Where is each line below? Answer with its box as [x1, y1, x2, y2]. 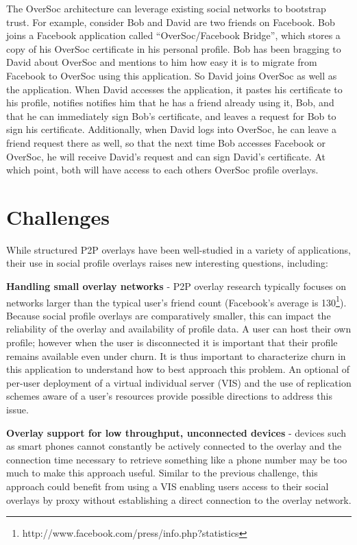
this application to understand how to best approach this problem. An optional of [6, 362, 349, 376]
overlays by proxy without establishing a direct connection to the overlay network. [6, 492, 352, 507]
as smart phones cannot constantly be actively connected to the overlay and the [6, 439, 342, 453]
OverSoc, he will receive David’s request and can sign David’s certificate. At [6, 149, 325, 163]
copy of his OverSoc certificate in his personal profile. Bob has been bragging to [6, 41, 341, 56]
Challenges [6, 202, 110, 230]
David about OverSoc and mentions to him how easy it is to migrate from [6, 55, 317, 69]
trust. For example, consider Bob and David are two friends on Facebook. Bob [6, 14, 335, 29]
